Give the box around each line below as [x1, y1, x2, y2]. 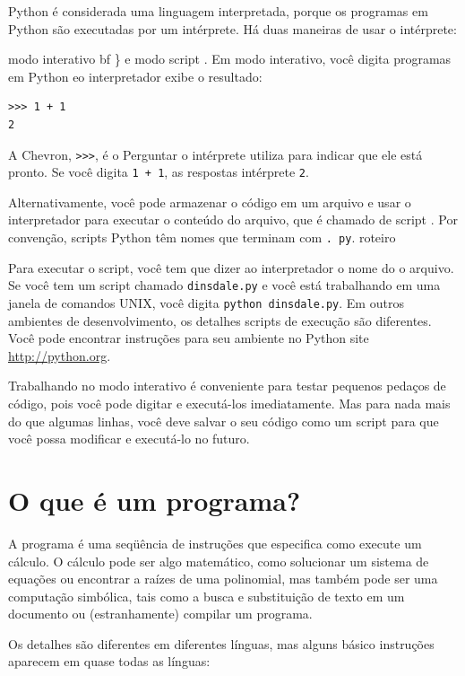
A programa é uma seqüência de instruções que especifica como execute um [8, 533, 422, 552]
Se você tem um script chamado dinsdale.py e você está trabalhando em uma [8, 276, 441, 294]
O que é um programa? [8, 481, 301, 518]
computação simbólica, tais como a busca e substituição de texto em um [8, 586, 405, 605]
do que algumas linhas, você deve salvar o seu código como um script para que [8, 411, 439, 430]
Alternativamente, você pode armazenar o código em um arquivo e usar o [8, 192, 411, 211]
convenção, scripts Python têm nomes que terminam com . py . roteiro [8, 228, 396, 247]
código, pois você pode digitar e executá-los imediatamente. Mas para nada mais [8, 394, 451, 412]
